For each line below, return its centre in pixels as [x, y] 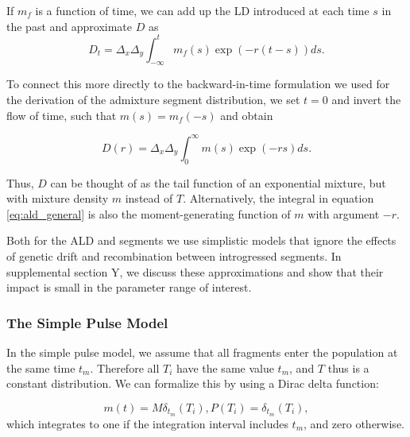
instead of [149, 198]
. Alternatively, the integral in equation [278, 198]
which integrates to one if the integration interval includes [147, 423]
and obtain [247, 115]
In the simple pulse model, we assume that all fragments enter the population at [202, 352]
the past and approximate [70, 26]
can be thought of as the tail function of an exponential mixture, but [218, 182]
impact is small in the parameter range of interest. [129, 287]
